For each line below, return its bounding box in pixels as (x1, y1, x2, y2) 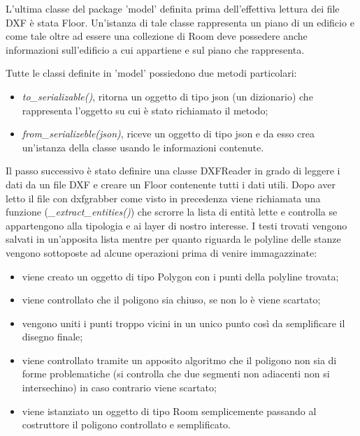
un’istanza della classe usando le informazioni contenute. (22, 140, 264, 154)
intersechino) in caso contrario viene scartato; (22, 380, 217, 395)
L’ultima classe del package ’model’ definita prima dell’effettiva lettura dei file (6, 1, 340, 15)
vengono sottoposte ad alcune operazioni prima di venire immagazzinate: (6, 245, 317, 260)
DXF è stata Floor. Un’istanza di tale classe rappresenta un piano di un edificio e (6, 15, 354, 29)
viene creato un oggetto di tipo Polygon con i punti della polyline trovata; (22, 269, 339, 283)
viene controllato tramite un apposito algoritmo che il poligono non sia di (22, 352, 337, 367)
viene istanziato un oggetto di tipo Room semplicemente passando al (22, 403, 317, 418)
